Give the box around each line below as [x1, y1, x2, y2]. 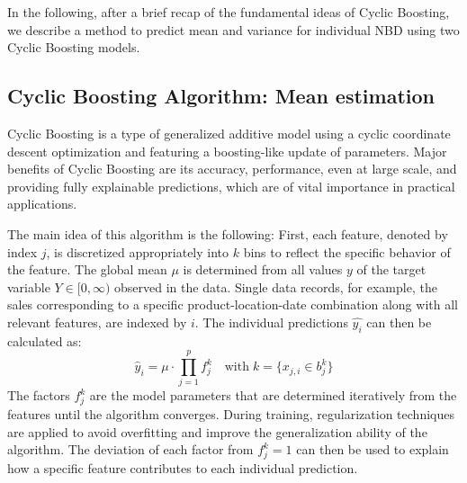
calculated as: [7, 331, 82, 350]
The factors [7, 386, 70, 405]
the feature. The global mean [7, 260, 167, 279]
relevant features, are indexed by [7, 312, 187, 331]
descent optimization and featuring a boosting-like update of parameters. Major [7, 141, 447, 160]
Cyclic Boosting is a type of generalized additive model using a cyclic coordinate [7, 123, 451, 142]
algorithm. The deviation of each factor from [7, 440, 254, 459]
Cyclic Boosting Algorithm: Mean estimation [7, 82, 435, 110]
